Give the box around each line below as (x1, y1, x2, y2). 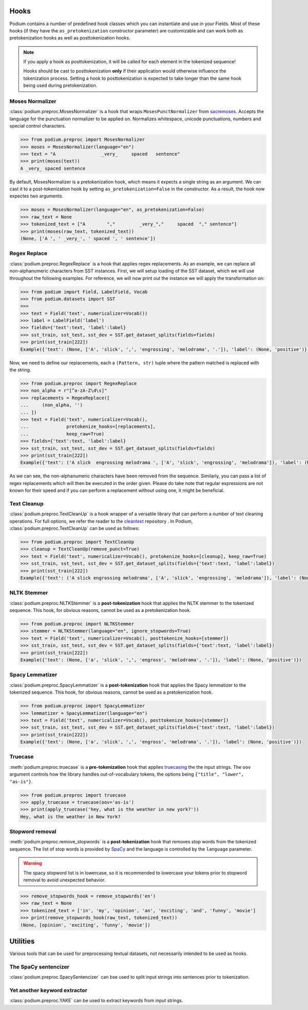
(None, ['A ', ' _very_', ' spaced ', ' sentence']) (20, 236, 156, 242)
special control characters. (9, 123, 66, 129)
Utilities (9, 936, 35, 946)
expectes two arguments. (9, 193, 64, 199)
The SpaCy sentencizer (9, 963, 69, 970)
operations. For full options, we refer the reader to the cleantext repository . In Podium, (9, 518, 193, 524)
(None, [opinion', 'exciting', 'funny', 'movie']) (20, 922, 151, 928)
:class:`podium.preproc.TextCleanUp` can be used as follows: (9, 525, 140, 531)
